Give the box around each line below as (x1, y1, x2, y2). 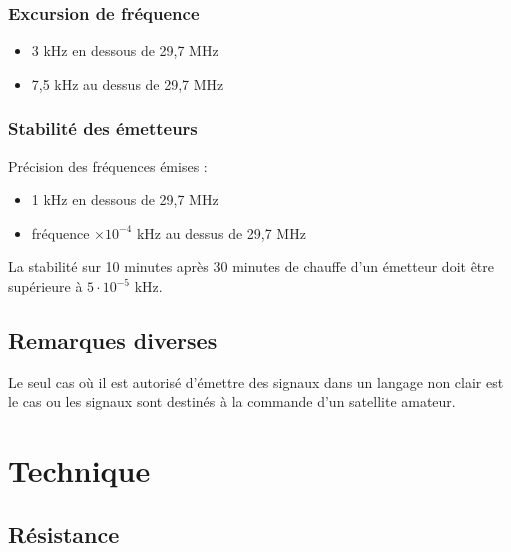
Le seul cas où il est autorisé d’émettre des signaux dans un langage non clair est (8, 371, 504, 392)
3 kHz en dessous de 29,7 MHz (31, 40, 219, 61)
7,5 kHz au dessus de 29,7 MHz (31, 73, 224, 94)
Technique (8, 450, 151, 491)
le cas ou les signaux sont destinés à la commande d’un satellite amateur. (8, 391, 456, 412)
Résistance (8, 518, 120, 549)
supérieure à (8, 276, 83, 296)
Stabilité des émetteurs (8, 116, 198, 141)
